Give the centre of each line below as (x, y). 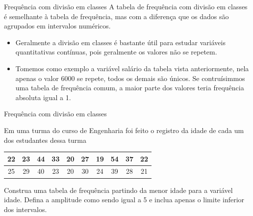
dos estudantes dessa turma (45, 140)
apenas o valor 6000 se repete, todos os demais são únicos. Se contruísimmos (130, 78)
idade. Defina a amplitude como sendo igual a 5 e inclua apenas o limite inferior (124, 200)
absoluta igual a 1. (43, 97)
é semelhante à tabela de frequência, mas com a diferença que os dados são (116, 16)
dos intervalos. (25, 209)
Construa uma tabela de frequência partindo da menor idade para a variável (118, 190)
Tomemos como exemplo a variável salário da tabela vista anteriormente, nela (132, 68)
